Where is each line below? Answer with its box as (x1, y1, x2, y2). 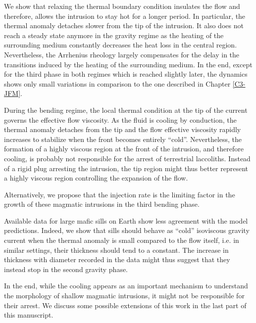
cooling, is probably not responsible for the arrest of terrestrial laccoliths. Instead (4, 153, 251, 163)
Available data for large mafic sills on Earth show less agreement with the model (4, 215, 248, 226)
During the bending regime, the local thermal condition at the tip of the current (4, 104, 248, 115)
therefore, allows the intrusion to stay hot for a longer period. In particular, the (4, 10, 246, 21)
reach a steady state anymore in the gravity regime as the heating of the (4, 30, 224, 40)
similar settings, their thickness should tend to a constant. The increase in (4, 244, 229, 255)
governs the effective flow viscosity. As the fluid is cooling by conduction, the (4, 114, 237, 125)
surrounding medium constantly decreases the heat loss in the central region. (4, 40, 237, 50)
